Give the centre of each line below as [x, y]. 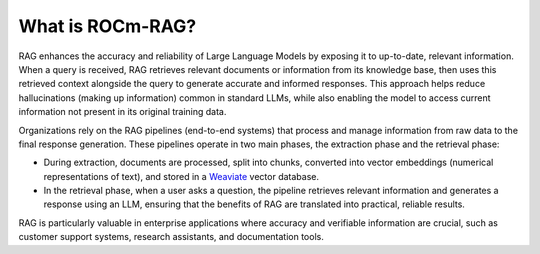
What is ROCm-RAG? [107, 26]
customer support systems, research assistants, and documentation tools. [171, 237]
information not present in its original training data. [122, 112]
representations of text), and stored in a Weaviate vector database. [181, 176]
